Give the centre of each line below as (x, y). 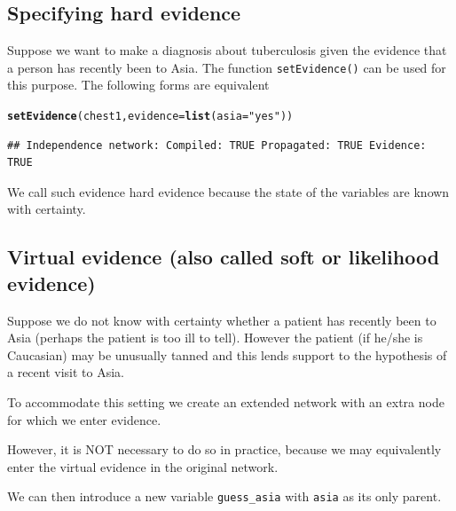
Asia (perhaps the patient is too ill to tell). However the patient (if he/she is (215, 338)
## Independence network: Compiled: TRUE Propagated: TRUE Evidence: (217, 145)
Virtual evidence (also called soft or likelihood (224, 257)
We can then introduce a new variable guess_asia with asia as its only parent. (224, 496)
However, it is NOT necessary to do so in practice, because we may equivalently (224, 449)
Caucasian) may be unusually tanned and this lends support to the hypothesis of (227, 354)
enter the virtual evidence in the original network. (143, 466)
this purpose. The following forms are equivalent (138, 85)
